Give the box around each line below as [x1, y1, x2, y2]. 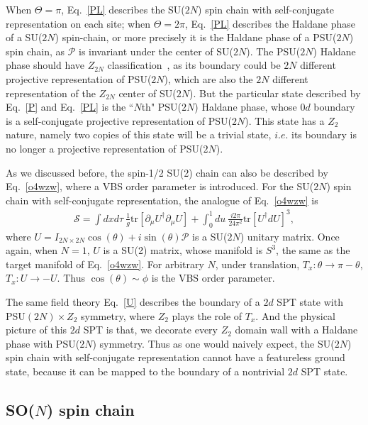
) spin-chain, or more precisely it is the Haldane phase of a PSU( [55, 30, 337, 45]
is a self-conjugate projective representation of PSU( [6, 113, 233, 128]
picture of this [6, 322, 67, 337]
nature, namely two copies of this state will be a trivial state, [6, 127, 272, 142]
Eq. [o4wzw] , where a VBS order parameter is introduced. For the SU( [6, 179, 314, 194]
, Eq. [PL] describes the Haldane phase [184, 16, 356, 31]
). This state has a [245, 113, 325, 128]
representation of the [6, 85, 96, 100]
